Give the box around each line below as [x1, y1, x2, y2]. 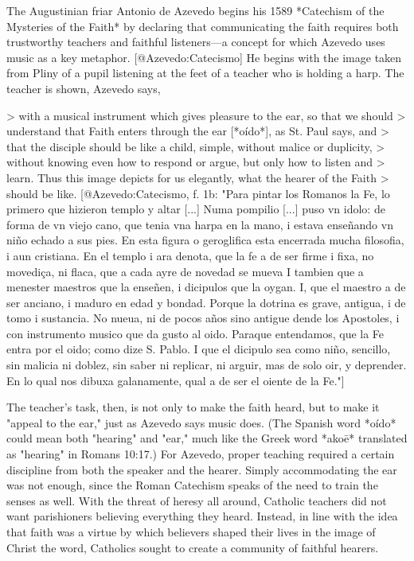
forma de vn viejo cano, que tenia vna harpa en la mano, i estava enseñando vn [6, 216, 393, 232]
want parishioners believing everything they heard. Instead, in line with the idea [6, 508, 398, 524]
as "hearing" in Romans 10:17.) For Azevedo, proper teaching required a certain [6, 446, 395, 462]
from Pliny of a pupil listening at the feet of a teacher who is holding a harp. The [6, 64, 404, 81]
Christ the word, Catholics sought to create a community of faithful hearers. [6, 539, 379, 555]
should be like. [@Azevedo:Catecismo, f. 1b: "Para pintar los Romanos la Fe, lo [6, 185, 390, 201]
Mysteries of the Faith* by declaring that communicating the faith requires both [6, 18, 399, 34]
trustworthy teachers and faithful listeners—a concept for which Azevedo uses [6, 33, 385, 50]
